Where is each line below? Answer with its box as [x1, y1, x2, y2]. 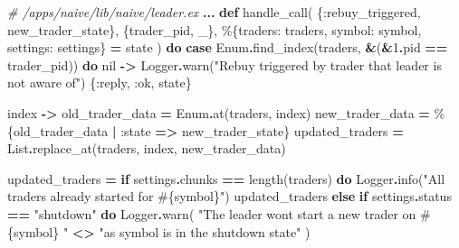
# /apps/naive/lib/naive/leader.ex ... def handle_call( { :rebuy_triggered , [7, 3, 421, 21]
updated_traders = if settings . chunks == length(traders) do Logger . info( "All [7, 169, 445, 188]
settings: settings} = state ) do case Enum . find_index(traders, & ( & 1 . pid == [7, 38, 448, 57]
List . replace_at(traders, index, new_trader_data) [7, 139, 286, 158]
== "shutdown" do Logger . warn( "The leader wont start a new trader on [7, 204, 416, 223]
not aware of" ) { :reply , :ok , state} [7, 73, 192, 92]
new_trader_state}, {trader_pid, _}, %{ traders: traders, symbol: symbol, [7, 20, 422, 39]
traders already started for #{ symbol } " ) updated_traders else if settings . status [7, 187, 452, 206]
